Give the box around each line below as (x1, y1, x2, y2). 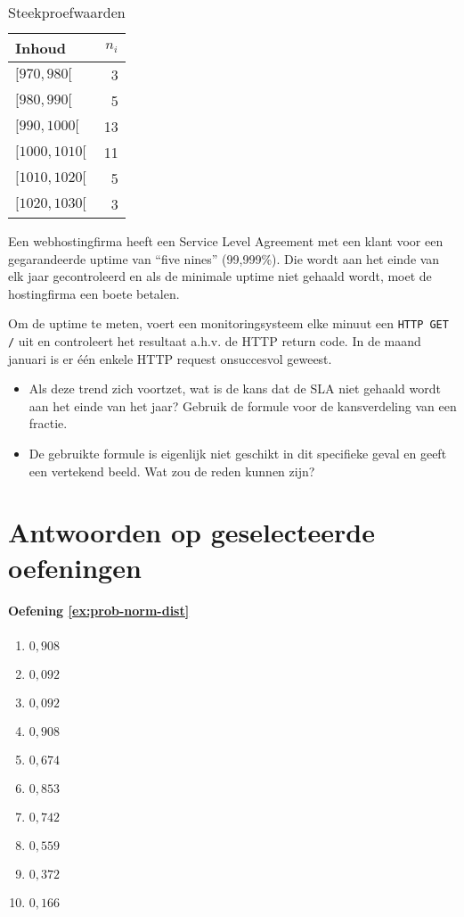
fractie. (28, 414, 68, 433)
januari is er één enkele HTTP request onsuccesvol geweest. (8, 349, 332, 368)
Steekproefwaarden (8, 2, 126, 22)
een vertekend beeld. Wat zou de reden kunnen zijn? (28, 461, 315, 480)
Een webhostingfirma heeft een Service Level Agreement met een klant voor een (8, 232, 444, 250)
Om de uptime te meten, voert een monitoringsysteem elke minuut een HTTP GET (8, 314, 449, 333)
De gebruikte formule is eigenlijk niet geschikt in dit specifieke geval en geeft (28, 444, 447, 463)
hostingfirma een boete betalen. (8, 284, 180, 302)
